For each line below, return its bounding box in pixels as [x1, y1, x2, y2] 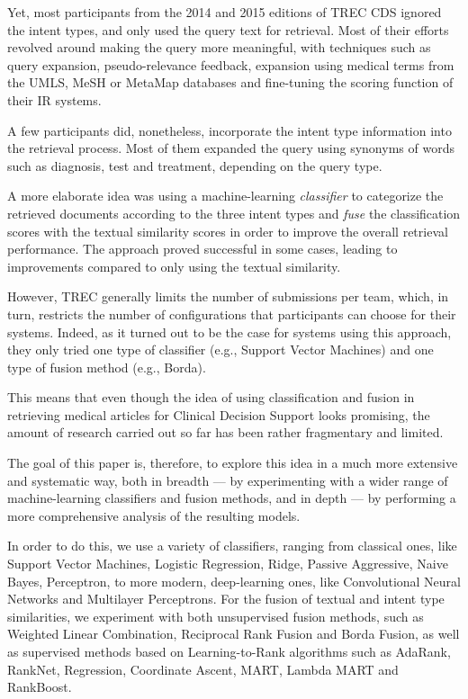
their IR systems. [7, 90, 102, 109]
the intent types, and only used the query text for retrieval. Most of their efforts [7, 20, 449, 39]
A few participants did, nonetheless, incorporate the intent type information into [7, 121, 452, 139]
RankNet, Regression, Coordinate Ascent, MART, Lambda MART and [7, 659, 399, 678]
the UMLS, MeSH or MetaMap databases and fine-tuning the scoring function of [7, 73, 454, 92]
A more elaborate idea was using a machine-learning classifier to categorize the [7, 186, 444, 205]
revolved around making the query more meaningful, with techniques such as [7, 38, 431, 57]
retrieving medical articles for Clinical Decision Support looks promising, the [7, 405, 430, 424]
